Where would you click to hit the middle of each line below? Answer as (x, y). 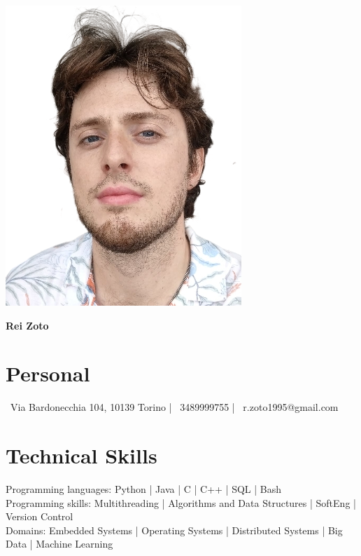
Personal (48, 373)
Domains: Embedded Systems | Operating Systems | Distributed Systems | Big (174, 530)
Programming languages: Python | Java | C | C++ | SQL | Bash (143, 489)
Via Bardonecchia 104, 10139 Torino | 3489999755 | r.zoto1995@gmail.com (174, 407)
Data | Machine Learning (59, 544)
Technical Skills (82, 455)
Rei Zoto (27, 325)
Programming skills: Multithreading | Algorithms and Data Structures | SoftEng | (181, 502)
